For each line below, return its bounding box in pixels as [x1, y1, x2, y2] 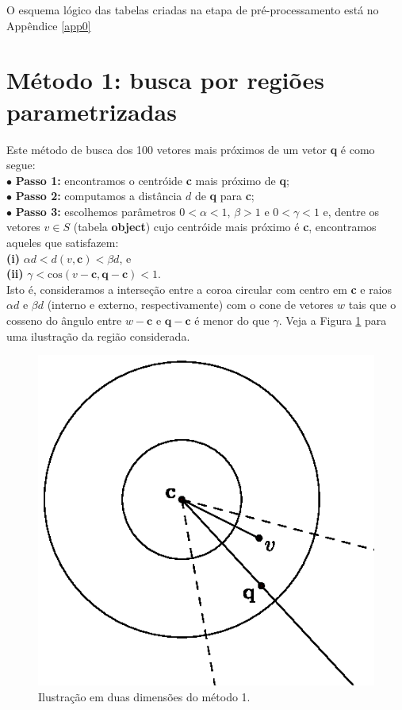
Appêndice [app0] [6, 17, 91, 33]
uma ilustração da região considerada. [6, 327, 190, 344]
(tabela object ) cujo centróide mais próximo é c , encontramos [73, 218, 377, 235]
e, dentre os [323, 203, 380, 219]
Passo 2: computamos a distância [15, 187, 182, 204]
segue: [6, 156, 36, 173]
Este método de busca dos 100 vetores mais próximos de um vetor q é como [6, 141, 375, 157]
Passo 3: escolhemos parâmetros [15, 203, 176, 219]
